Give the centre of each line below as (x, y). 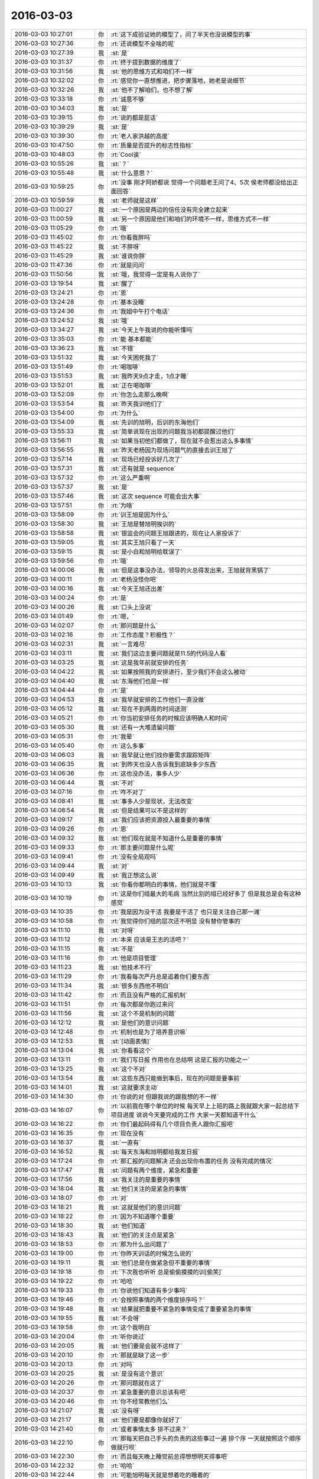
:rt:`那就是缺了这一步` (140, 1355)
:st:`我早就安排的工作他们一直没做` (158, 699)
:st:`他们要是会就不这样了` (147, 1346)
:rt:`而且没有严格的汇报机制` (149, 995)
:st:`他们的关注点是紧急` (144, 1235)
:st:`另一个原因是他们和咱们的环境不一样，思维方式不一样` (191, 219)
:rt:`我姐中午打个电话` (140, 311)
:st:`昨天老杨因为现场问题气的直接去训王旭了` (173, 450)
